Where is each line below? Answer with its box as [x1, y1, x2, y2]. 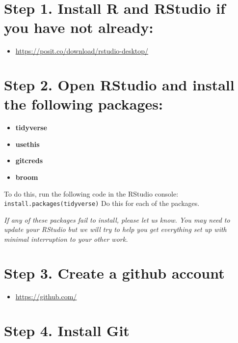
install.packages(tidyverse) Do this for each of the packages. [4, 198, 200, 208]
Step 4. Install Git [4, 320, 130, 340]
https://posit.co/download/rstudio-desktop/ [15, 46, 149, 56]
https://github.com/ [15, 291, 77, 301]
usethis [15, 139, 40, 149]
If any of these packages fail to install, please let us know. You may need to [4, 214, 230, 225]
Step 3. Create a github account [4, 262, 225, 283]
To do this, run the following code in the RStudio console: [4, 188, 179, 199]
